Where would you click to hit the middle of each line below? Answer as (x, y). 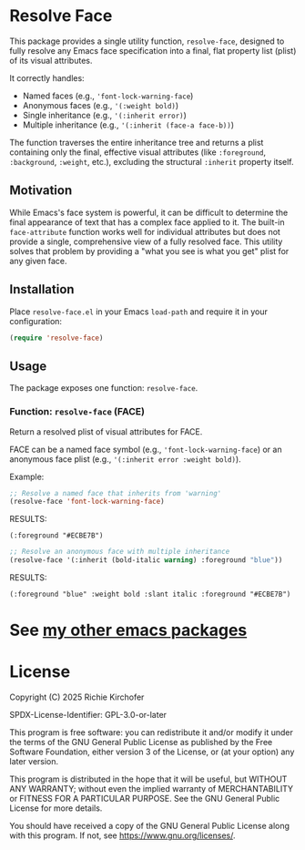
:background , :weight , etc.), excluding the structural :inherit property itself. (152, 161)
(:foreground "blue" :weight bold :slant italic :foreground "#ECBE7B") (150, 594)
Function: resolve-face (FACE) (77, 412)
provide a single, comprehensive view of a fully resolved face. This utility (146, 241)
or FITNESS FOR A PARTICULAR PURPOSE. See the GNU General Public (145, 799)
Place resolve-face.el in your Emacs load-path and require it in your (139, 312)
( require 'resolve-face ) (56, 338)
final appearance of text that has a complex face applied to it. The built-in (147, 222)
